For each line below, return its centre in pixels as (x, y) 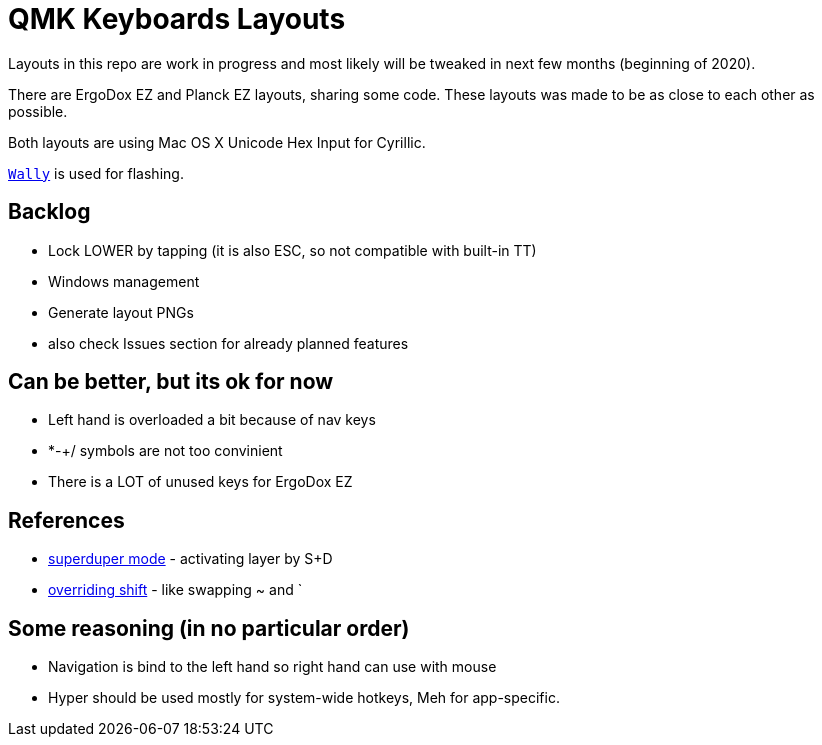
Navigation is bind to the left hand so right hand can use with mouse (272, 667)
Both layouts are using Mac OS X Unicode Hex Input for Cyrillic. (217, 142)
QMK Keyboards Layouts (177, 19)
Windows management (124, 281)
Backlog (49, 212)
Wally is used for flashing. (96, 173)
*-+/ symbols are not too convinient (165, 451)
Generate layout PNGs (121, 312)
